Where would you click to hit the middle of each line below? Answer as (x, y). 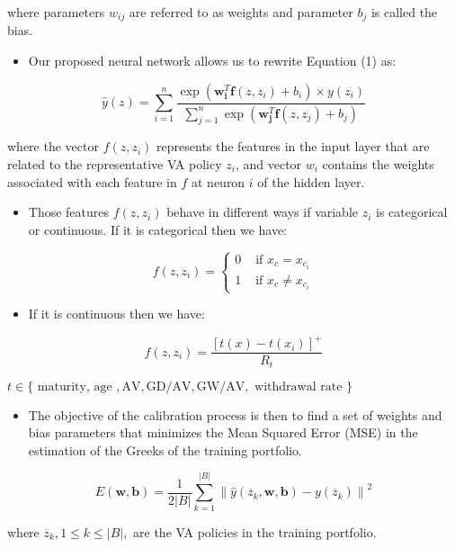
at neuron (218, 181)
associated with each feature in (92, 181)
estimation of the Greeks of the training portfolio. (165, 449)
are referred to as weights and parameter (241, 12)
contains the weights (378, 163)
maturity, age (75, 386)
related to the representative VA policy (115, 163)
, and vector (268, 163)
